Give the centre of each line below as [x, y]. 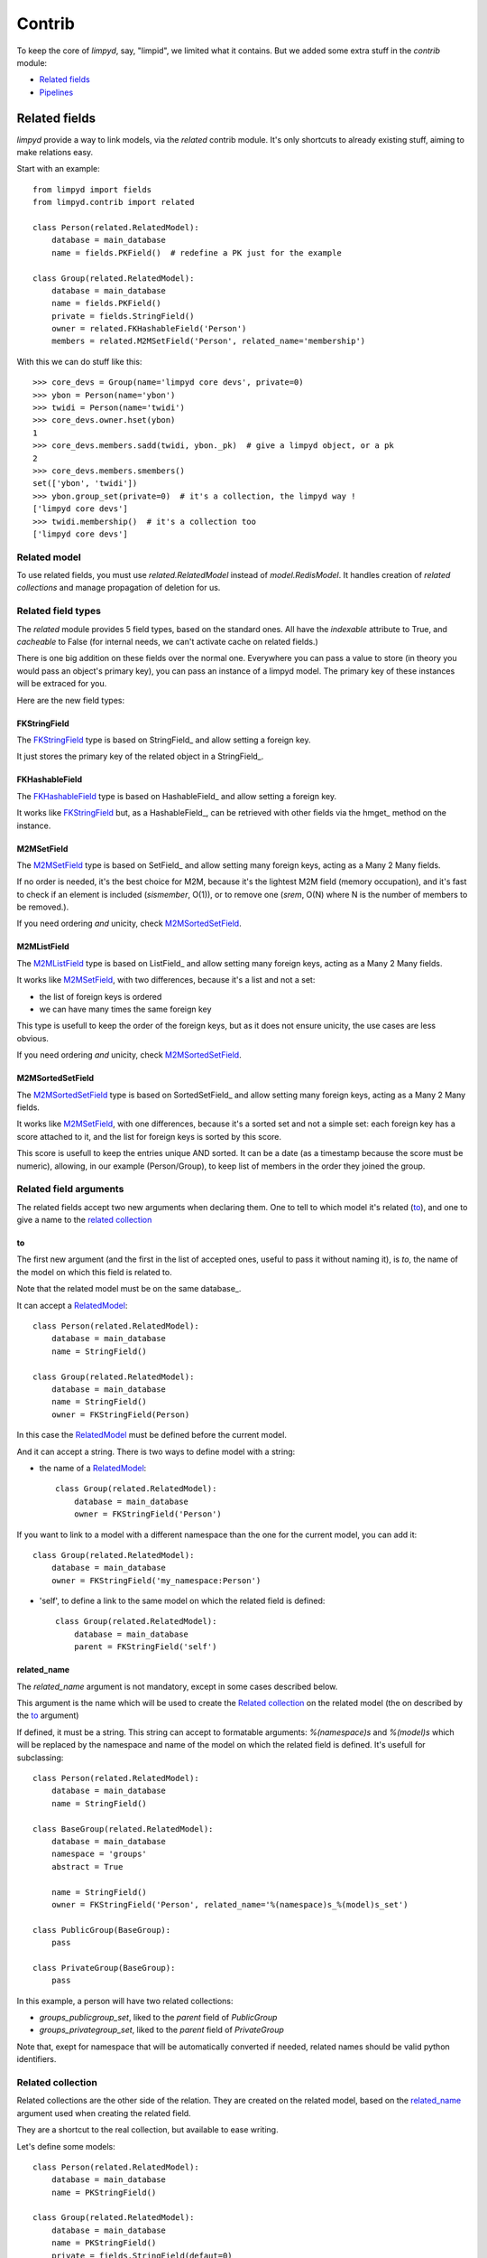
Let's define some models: [66, 2146]
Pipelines [56, 92]
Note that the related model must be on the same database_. [129, 1289]
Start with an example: [58, 169]
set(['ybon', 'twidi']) [85, 484]
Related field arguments [70, 1190]
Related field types [59, 611]
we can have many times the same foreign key [125, 1009]
